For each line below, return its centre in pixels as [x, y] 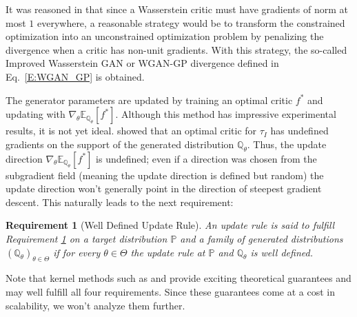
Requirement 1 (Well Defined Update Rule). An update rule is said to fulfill [170, 225]
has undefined [299, 131]
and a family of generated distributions [262, 238]
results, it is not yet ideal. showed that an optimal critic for [131, 131]
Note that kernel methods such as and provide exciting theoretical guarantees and [178, 278]
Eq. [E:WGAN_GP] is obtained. [75, 76]
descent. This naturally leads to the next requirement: [120, 202]
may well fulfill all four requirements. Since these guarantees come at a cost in [170, 291]
